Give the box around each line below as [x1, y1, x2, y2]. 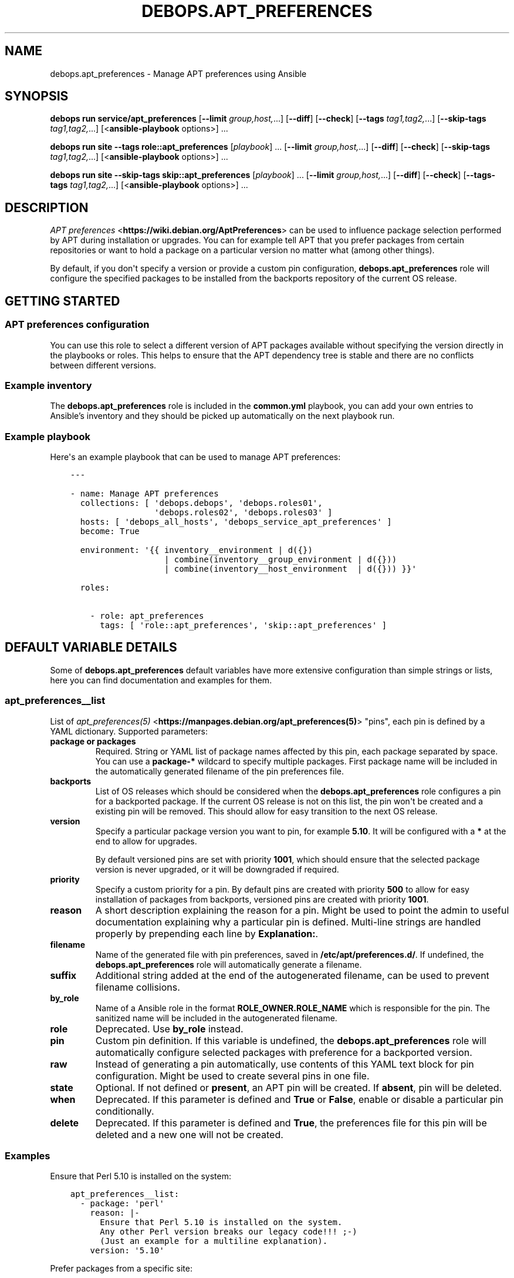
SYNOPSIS [5, 89, 69, 104]
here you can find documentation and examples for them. [50, 675, 272, 685]
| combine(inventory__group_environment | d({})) [164, 555, 397, 564]
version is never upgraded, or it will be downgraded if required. [95, 864, 339, 874]
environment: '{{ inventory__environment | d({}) [80, 545, 313, 555]
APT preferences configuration [5, 318, 150, 331]
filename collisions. [95, 981, 180, 993]
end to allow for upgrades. [95, 836, 197, 846]
